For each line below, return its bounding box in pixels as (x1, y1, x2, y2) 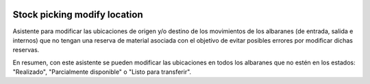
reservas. (12, 46, 40, 54)
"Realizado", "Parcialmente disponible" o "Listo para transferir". (12, 68, 192, 76)
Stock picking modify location (12, 9, 143, 20)
